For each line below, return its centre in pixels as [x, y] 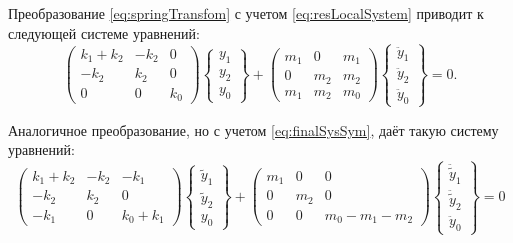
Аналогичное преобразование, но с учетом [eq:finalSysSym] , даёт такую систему [253, 129]
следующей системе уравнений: [104, 32]
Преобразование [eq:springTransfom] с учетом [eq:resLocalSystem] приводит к [246, 13]
